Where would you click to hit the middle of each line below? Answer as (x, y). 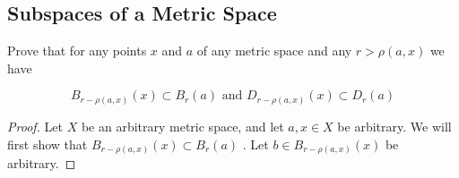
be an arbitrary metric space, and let (182, 126)
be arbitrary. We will (394, 126)
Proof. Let (35, 126)
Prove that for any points (77, 51)
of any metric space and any (274, 51)
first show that (48, 144)
